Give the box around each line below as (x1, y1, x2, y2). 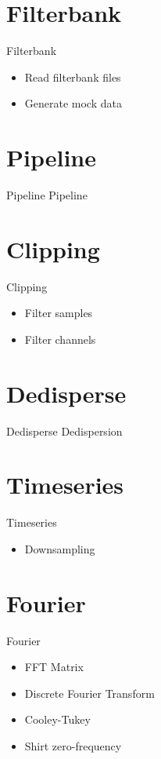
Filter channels (24, 330, 96, 347)
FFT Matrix (24, 659, 84, 675)
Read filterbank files (24, 68, 121, 85)
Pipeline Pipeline (6, 187, 88, 203)
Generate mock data (24, 95, 122, 111)
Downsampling (24, 540, 95, 556)
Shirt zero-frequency (24, 738, 122, 754)
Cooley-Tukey (24, 711, 91, 728)
